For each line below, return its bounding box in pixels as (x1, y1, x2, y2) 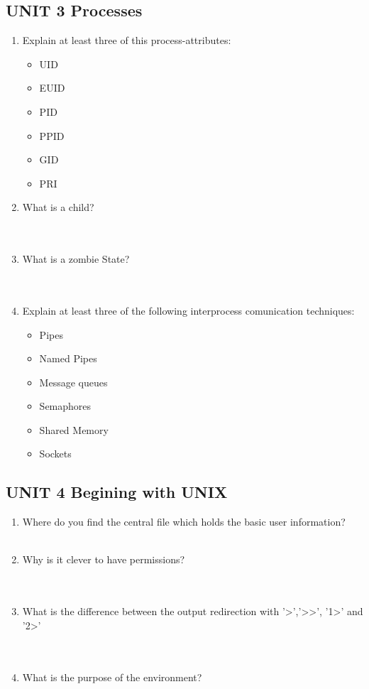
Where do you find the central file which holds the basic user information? (22, 514, 346, 529)
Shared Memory (39, 422, 109, 437)
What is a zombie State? (22, 251, 130, 266)
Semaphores (39, 398, 92, 413)
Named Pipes (39, 351, 97, 366)
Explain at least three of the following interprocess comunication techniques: (22, 303, 355, 318)
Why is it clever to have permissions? (22, 552, 185, 567)
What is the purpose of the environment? (22, 669, 202, 684)
